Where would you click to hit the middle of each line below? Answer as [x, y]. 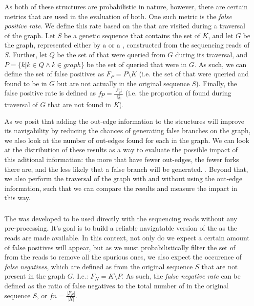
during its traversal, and [211, 54]
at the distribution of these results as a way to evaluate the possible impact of [121, 150]
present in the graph [35, 276]
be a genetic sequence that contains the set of [132, 35]
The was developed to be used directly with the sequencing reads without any [121, 218]
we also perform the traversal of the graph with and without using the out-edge [123, 178]
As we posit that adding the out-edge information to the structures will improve [124, 121]
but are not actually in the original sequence [123, 83]
